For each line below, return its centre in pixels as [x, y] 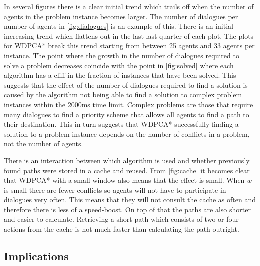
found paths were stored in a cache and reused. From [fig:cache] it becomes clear [127, 170]
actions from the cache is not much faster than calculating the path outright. [122, 229]
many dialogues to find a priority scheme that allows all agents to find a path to [127, 114]
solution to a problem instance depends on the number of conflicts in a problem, [127, 133]
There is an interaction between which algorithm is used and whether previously [127, 160]
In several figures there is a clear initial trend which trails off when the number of [129, 6]
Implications [36, 256]
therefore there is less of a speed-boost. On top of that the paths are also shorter [127, 209]
